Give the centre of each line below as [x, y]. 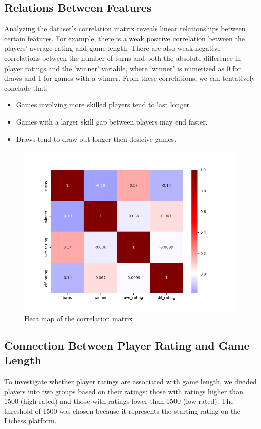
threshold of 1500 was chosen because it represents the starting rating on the [122, 411]
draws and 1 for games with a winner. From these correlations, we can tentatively [130, 78]
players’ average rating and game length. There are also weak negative [112, 48]
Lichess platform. [30, 421]
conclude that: [26, 87]
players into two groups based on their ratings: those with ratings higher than [124, 391]
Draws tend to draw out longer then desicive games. [96, 138]
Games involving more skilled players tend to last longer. [103, 105]
